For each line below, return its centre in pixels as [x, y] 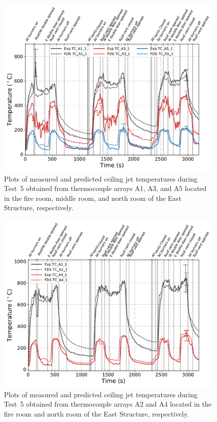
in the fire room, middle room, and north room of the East [93, 198]
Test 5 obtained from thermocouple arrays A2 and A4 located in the [108, 404]
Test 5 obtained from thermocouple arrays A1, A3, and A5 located [105, 188]
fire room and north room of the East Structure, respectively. [96, 413]
